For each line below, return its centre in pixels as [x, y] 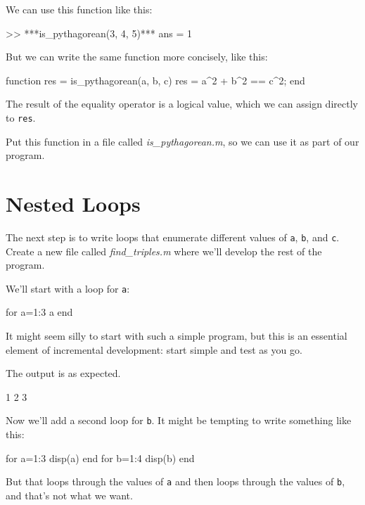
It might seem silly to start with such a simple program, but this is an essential [177, 336]
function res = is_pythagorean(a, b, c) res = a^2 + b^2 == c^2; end [155, 80]
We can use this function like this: [79, 9]
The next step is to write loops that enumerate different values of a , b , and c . [173, 237]
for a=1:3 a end [39, 312]
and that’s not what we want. [69, 495]
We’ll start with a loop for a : [68, 288]
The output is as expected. [63, 373]
